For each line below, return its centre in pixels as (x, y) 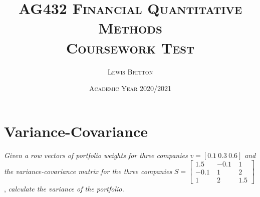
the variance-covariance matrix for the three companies (88, 171)
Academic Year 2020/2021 (130, 88)
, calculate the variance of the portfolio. (64, 189)
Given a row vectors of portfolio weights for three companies (96, 155)
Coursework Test (130, 47)
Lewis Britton (130, 71)
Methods (130, 28)
